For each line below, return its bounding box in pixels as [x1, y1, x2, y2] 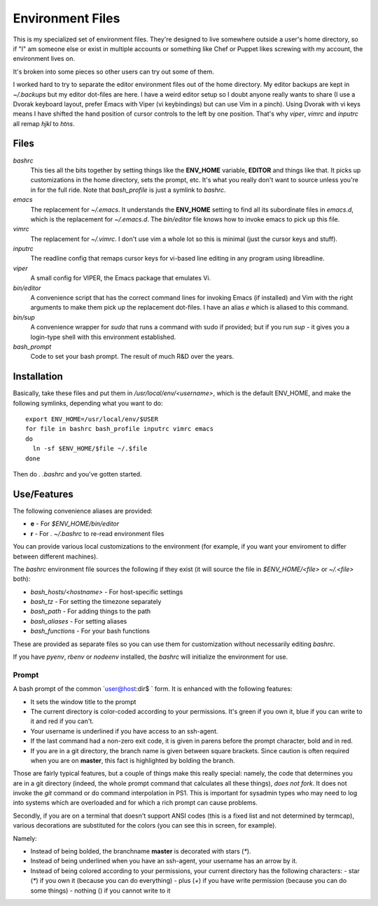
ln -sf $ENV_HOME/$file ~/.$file [32, 445, 148, 453]
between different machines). [13, 552, 98, 561]
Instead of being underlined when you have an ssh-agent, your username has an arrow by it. [30, 857, 297, 865]
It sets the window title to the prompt [30, 697, 136, 706]
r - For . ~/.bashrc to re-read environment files [30, 529, 164, 537]
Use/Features [13, 488, 73, 500]
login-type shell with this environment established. [30, 333, 176, 341]
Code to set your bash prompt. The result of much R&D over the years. [30, 352, 234, 361]
